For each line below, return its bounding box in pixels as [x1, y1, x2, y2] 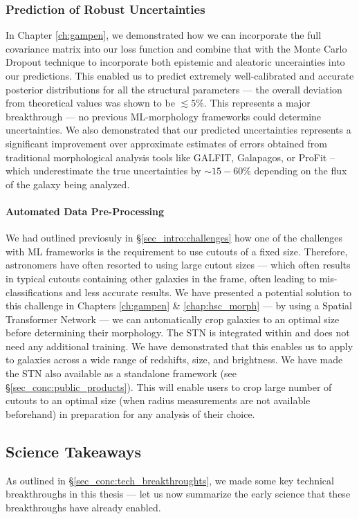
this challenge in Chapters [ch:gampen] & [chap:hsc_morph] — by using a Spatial [6, 298, 352, 313]
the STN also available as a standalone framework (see [6, 366, 237, 381]
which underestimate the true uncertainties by [6, 163, 201, 178]
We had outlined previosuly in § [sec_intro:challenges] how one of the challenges [6, 230, 343, 245]
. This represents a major [203, 95, 311, 110]
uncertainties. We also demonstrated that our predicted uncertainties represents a [6, 122, 351, 137]
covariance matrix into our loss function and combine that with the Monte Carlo [6, 41, 347, 55]
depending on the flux [254, 163, 347, 178]
